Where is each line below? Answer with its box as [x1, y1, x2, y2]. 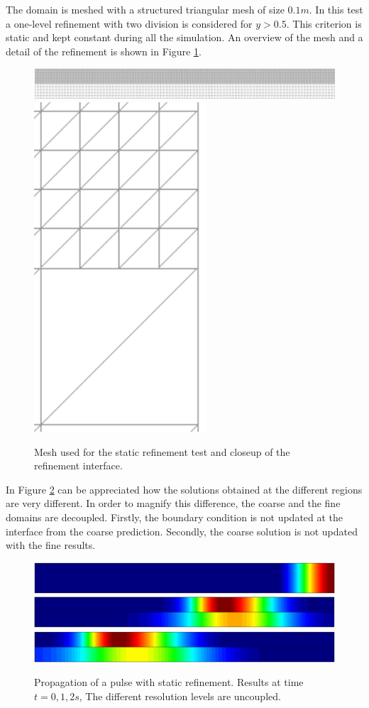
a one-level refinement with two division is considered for [6, 16, 253, 31]
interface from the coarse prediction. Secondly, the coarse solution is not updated [6, 523, 358, 538]
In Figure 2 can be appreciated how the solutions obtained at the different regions [6, 481, 363, 496]
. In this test [309, 2, 363, 16]
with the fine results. [6, 538, 96, 552]
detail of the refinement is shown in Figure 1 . [6, 43, 202, 58]
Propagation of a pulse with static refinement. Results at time [34, 675, 304, 690]
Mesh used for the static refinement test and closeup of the [34, 444, 290, 459]
